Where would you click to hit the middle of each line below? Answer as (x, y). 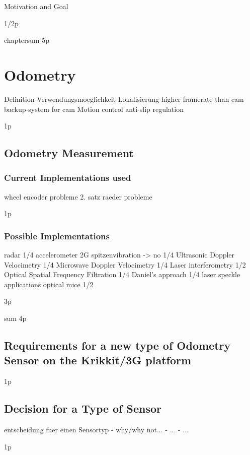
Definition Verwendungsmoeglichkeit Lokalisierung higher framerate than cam (124, 99)
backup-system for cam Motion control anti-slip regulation (94, 109)
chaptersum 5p (27, 40)
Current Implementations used (68, 178)
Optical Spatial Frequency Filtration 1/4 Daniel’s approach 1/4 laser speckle (122, 274)
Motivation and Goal (36, 6)
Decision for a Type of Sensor (83, 408)
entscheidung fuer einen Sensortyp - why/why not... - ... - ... (96, 430)
